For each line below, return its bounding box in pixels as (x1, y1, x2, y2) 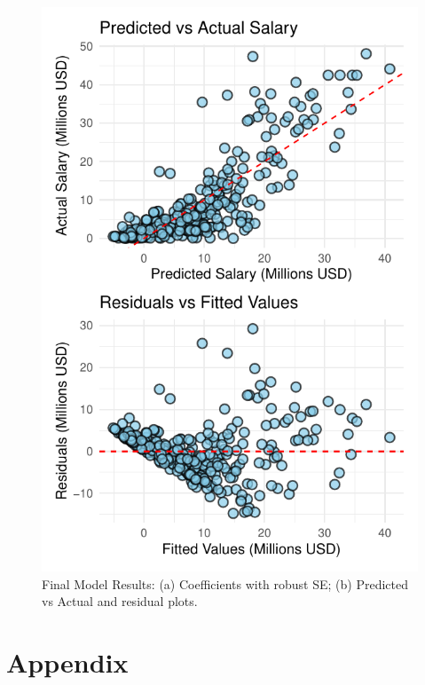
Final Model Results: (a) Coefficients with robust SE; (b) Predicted (42, 574, 409, 593)
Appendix (6, 643, 129, 680)
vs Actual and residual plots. (42, 592, 198, 610)
